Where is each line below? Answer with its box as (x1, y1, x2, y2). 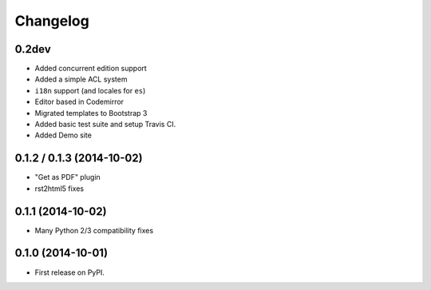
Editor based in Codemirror (34, 97, 124, 107)
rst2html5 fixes (34, 184, 84, 193)
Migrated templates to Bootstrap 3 (34, 108, 148, 117)
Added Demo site (34, 130, 92, 140)
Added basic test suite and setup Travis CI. (34, 120, 176, 129)
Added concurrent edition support (34, 64, 147, 73)
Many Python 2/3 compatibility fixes (34, 225, 154, 235)
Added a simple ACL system (34, 74, 128, 84)
